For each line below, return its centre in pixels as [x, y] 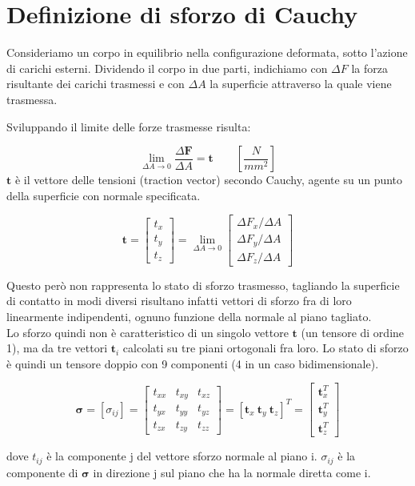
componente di [42, 472]
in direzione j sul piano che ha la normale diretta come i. [232, 472]
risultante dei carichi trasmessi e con [96, 84]
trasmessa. [32, 99]
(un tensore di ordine [353, 332]
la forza [369, 68]
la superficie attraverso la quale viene [301, 84]
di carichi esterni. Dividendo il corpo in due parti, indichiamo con [167, 68]
